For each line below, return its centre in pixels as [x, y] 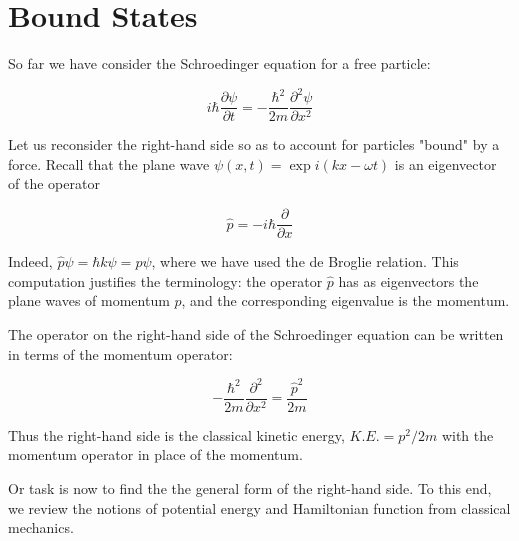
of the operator [54, 183]
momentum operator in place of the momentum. [155, 454]
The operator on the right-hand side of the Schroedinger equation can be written [256, 333]
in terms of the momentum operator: [120, 353]
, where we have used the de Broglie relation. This [305, 261]
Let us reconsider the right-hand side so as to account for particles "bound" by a [254, 144]
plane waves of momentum [89, 300]
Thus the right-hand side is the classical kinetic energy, [176, 434]
